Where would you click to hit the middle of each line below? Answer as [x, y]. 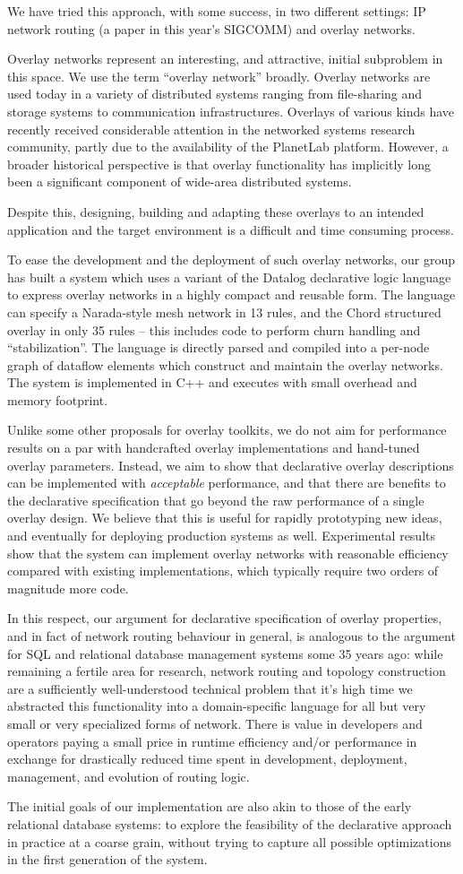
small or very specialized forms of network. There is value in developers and [215, 723]
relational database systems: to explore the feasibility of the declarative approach [230, 823]
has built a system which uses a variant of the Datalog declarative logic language [229, 277]
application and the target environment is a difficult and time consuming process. [231, 229]
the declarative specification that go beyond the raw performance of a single [216, 500]
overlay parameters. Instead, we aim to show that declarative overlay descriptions [231, 465]
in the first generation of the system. [107, 859]
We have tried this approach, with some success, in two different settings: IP [217, 11]
